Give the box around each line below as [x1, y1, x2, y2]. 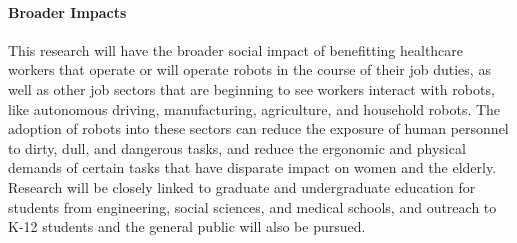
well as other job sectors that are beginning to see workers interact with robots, [8, 78, 495, 99]
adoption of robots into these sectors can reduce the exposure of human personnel [8, 118, 509, 139]
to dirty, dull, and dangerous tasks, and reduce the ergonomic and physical [8, 137, 466, 158]
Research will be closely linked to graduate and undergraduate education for [8, 176, 476, 197]
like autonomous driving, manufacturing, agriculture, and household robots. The [8, 98, 501, 119]
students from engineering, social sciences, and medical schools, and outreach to [8, 196, 497, 217]
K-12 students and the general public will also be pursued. [8, 216, 366, 237]
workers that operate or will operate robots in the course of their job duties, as [8, 59, 491, 80]
